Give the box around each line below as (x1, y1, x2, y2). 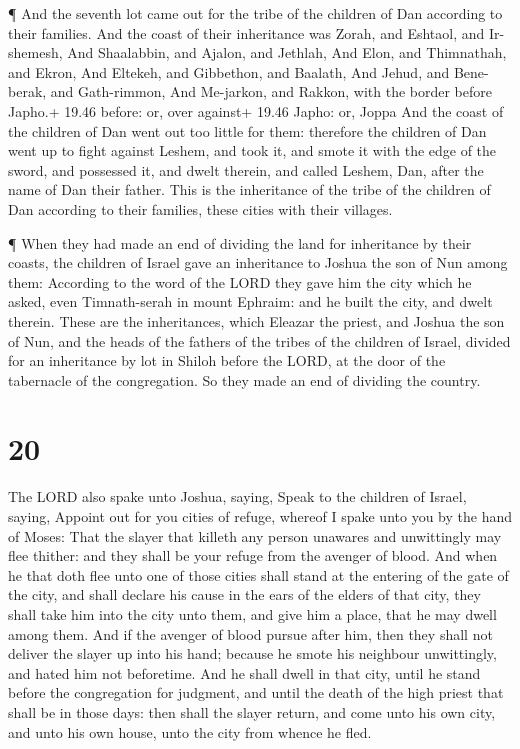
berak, (8, 81, 47, 102)
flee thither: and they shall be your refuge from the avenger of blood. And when (8, 545, 498, 566)
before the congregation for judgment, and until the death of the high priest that (8, 682, 504, 703)
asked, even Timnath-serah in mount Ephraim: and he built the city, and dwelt (8, 291, 493, 312)
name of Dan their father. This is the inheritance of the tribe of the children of (8, 179, 491, 200)
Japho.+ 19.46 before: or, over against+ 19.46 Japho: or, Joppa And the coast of (8, 100, 504, 121)
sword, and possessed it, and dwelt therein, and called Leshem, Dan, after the (8, 159, 484, 180)
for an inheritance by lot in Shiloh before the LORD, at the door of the (8, 350, 446, 371)
